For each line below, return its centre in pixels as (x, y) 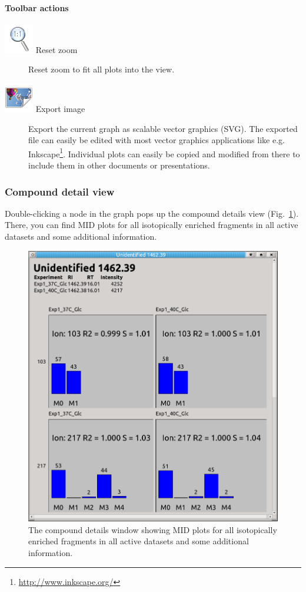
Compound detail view (60, 191)
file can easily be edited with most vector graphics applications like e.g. (157, 140)
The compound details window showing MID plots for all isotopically (153, 529)
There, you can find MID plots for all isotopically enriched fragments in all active (152, 225)
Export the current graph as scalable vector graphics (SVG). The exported (163, 128)
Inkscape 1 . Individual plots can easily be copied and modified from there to (164, 153)
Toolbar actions (37, 7)
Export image (60, 108)
